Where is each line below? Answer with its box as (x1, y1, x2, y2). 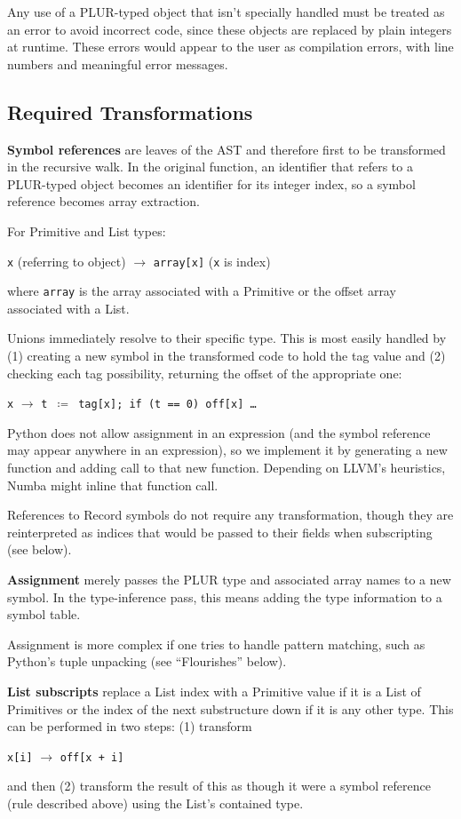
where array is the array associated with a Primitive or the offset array (7, 282, 396, 300)
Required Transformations (7, 98, 253, 125)
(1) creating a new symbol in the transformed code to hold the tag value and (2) (7, 346, 446, 365)
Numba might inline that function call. (7, 475, 219, 494)
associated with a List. (7, 298, 130, 317)
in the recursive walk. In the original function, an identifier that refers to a (7, 157, 413, 176)
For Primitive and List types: (7, 221, 166, 240)
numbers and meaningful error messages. (7, 54, 228, 73)
